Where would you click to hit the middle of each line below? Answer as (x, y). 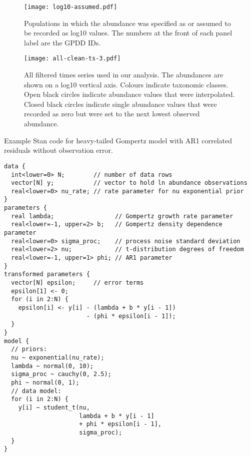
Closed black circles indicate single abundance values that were (120, 104)
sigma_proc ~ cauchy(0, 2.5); (61, 374)
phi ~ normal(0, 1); (45, 382)
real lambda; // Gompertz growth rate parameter (122, 216)
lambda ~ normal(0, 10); (52, 366)
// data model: (36, 391)
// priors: (29, 349)
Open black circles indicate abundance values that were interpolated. (129, 94)
